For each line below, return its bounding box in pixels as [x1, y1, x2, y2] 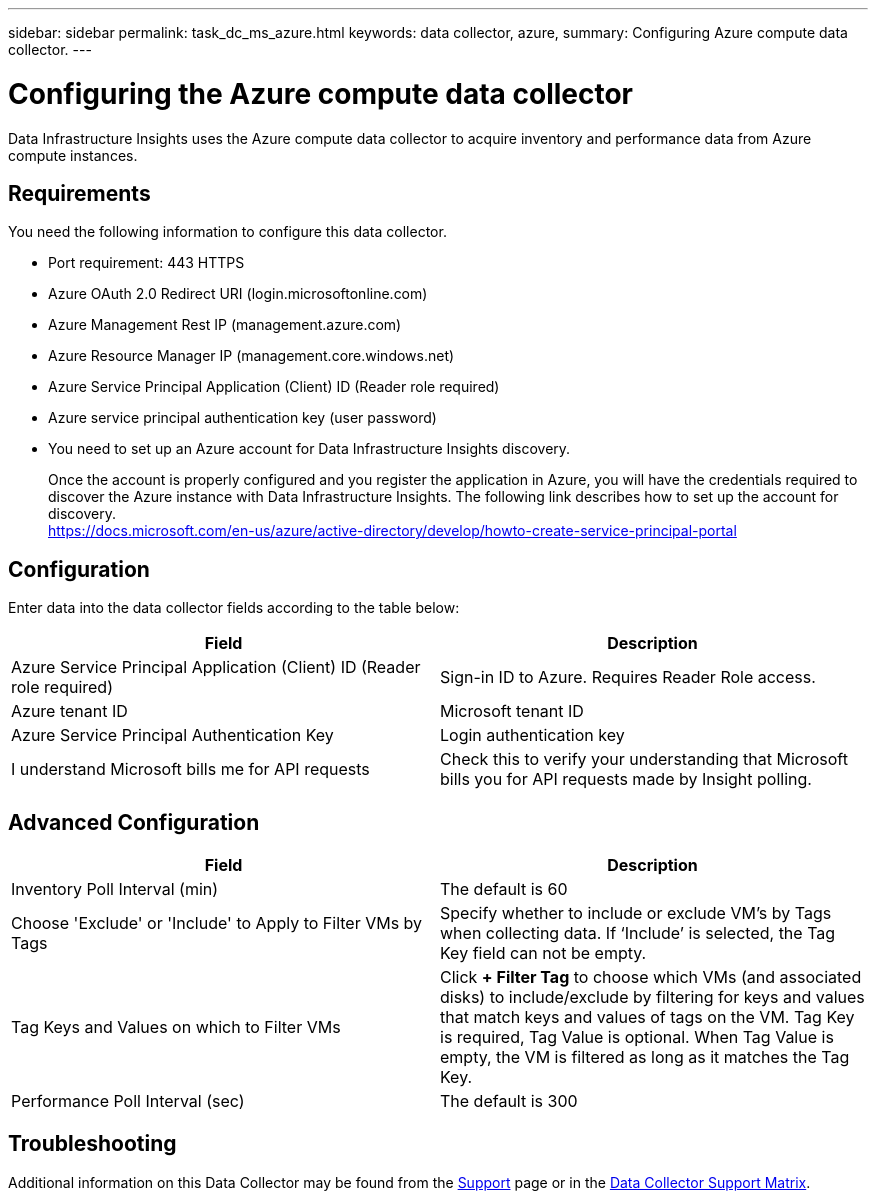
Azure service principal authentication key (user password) [48, 409, 437, 427]
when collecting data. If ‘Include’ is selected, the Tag [440, 923, 836, 944]
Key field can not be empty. [440, 943, 647, 964]
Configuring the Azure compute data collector [8, 76, 634, 111]
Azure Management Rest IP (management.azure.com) [48, 316, 402, 334]
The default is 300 [440, 1091, 578, 1112]
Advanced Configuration [8, 809, 260, 835]
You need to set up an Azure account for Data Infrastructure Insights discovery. [48, 440, 571, 458]
